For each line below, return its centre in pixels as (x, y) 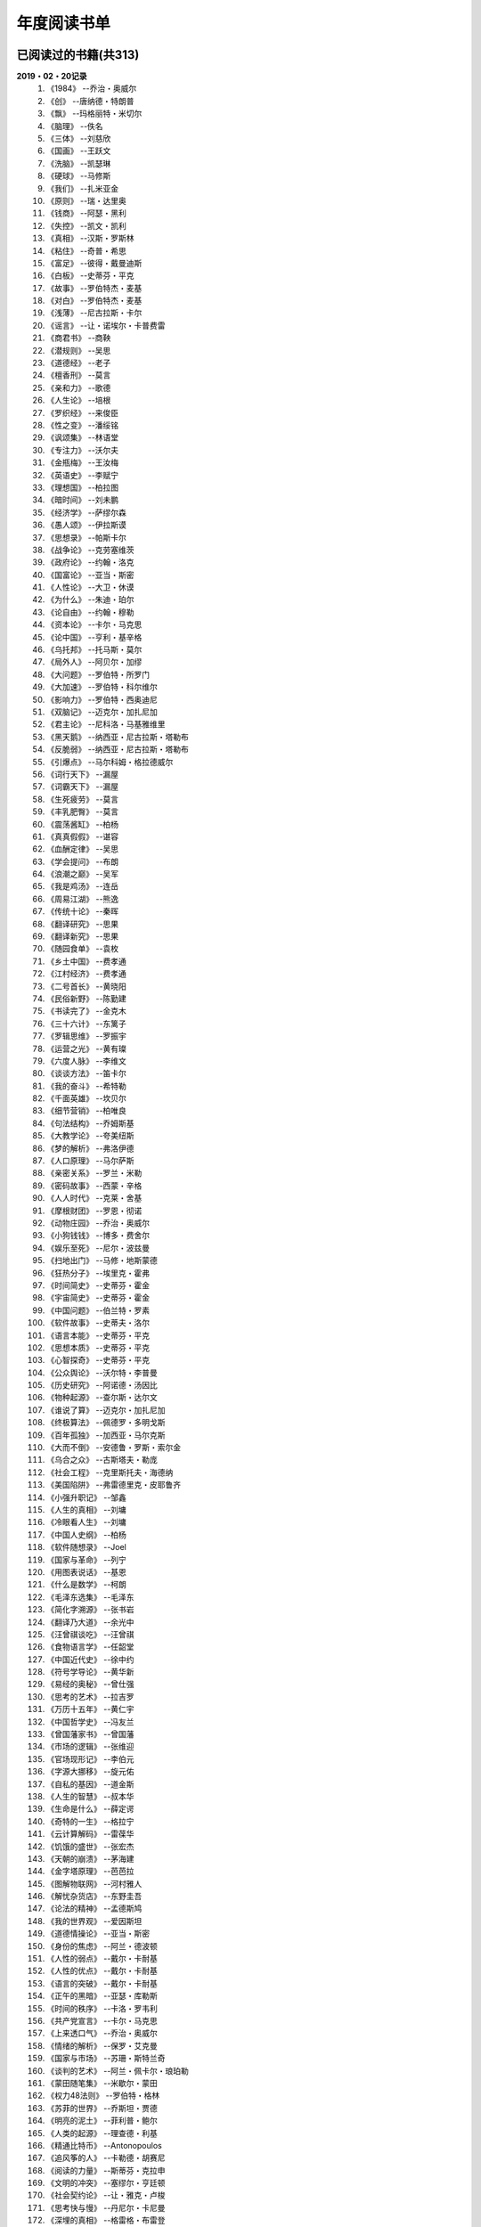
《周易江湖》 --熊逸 (83, 899)
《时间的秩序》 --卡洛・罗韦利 (102, 2008)
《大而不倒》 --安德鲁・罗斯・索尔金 (114, 1448)
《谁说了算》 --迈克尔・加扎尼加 (106, 1410)
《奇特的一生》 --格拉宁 (90, 1821)
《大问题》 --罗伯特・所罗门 (98, 674)
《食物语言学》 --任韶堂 (90, 1647)
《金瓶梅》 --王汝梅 (83, 462)
